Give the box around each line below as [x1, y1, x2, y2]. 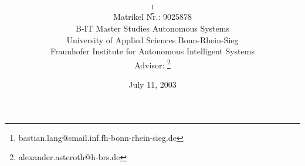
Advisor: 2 [134, 57, 171, 71]
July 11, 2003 [128, 78, 177, 91]
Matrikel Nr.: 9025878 [113, 11, 192, 23]
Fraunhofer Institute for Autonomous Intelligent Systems [50, 45, 255, 57]
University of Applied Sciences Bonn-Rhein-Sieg [66, 33, 239, 46]
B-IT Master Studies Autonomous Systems [76, 22, 229, 34]
